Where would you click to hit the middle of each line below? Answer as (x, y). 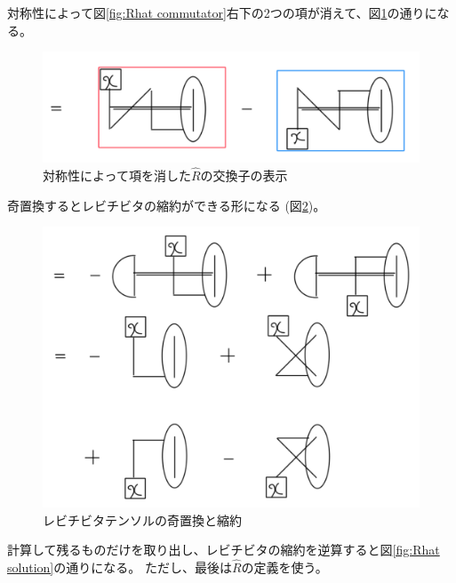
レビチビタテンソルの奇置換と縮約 (142, 519)
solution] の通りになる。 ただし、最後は (120, 567)
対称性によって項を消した (117, 176)
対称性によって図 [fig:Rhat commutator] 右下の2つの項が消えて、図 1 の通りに (222, 12)
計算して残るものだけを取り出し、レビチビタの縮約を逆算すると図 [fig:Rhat (224, 550)
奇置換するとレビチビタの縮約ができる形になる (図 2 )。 (167, 205)
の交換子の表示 (244, 176)
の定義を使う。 (284, 567)
